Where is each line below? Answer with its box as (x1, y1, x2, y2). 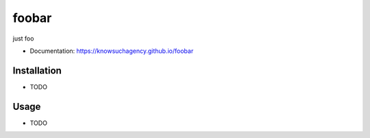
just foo (12, 34, 34, 43)
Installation (12, 65, 62, 76)
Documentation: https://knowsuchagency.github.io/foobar (29, 47, 194, 55)
